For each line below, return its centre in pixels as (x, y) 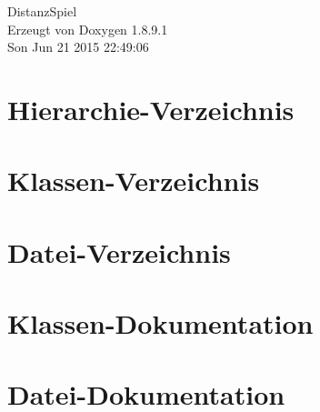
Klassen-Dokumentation (160, 323)
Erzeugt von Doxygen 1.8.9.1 (88, 29)
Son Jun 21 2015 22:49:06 (78, 47)
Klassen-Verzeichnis (134, 181)
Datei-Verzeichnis (119, 251)
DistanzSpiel (42, 11)
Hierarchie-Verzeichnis (151, 109)
